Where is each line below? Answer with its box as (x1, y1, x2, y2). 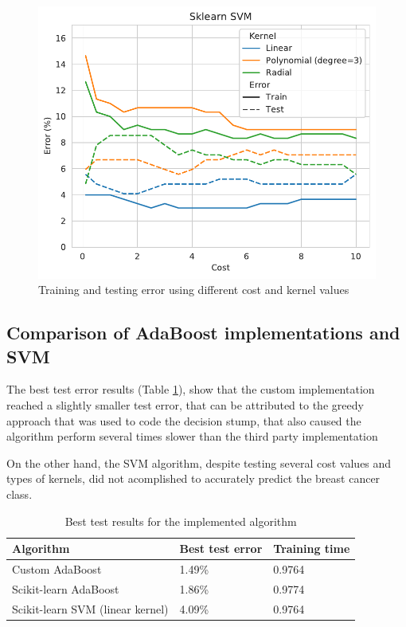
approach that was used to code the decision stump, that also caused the (6, 412, 361, 429)
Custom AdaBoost (12, 560, 102, 577)
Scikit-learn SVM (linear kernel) (12, 600, 169, 617)
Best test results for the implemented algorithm (64, 512, 297, 529)
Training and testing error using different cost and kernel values (38, 281, 349, 298)
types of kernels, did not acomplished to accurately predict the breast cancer (6, 470, 381, 487)
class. (6, 485, 33, 502)
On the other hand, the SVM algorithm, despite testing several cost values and (6, 454, 392, 471)
